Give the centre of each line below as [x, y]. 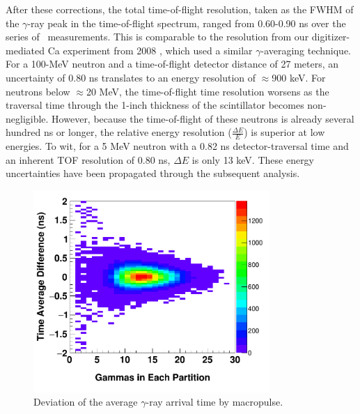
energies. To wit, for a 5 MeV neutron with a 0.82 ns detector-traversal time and [177, 146]
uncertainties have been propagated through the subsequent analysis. [153, 173]
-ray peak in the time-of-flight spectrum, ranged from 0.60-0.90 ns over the [187, 23]
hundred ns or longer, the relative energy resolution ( [119, 132]
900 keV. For [299, 77]
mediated [25, 50]
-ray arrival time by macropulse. [214, 402]
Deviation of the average [86, 402]
